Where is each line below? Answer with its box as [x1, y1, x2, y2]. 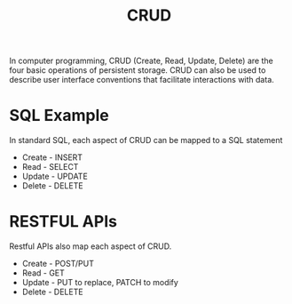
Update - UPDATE [21, 171, 89, 182]
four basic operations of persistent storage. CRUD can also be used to [9, 65, 266, 76]
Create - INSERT [21, 152, 83, 163]
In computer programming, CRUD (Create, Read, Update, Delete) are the [9, 55, 273, 67]
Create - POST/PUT [21, 259, 95, 269]
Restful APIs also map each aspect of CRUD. [9, 241, 172, 252]
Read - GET [21, 268, 65, 278]
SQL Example [9, 106, 109, 125]
